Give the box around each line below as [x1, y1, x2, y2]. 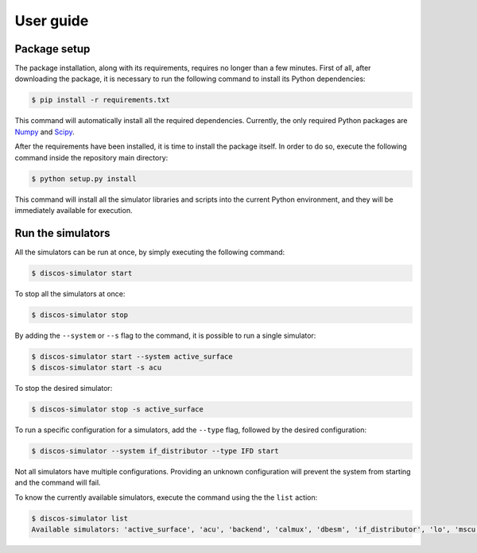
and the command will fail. [14, 478, 101, 488]
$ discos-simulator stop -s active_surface [31, 405, 204, 414]
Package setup [14, 42, 91, 56]
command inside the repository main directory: [14, 153, 169, 162]
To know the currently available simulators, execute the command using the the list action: [14, 493, 318, 502]
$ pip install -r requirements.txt [31, 95, 170, 105]
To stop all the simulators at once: [14, 288, 126, 298]
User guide [14, 12, 89, 29]
